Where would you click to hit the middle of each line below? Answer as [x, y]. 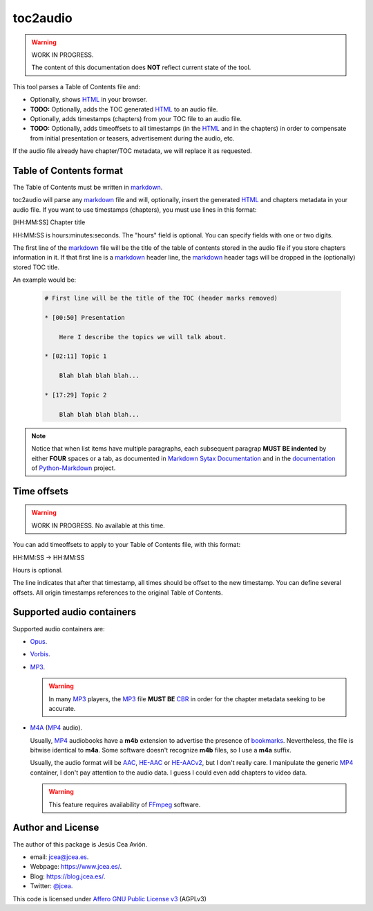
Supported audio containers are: [59, 629]
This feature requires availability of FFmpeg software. [125, 804]
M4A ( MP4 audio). [56, 728]
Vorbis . [40, 654]
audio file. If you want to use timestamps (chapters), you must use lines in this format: [135, 209]
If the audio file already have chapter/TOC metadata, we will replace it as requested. [132, 151]
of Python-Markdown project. [74, 468]
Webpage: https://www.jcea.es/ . [76, 867]
